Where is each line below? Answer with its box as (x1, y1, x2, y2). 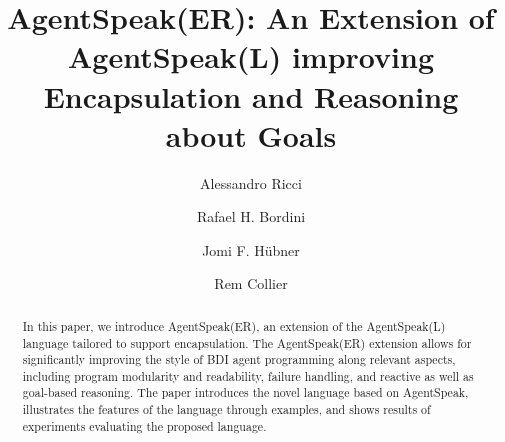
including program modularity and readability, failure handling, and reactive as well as (22, 367, 474, 384)
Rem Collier (214, 273, 288, 294)
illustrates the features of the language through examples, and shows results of (22, 401, 431, 418)
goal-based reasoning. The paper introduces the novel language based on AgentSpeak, (22, 384, 469, 401)
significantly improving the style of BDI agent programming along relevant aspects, (22, 351, 456, 368)
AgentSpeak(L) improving (68, 36, 434, 77)
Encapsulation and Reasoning (43, 75, 459, 116)
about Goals (165, 114, 337, 155)
